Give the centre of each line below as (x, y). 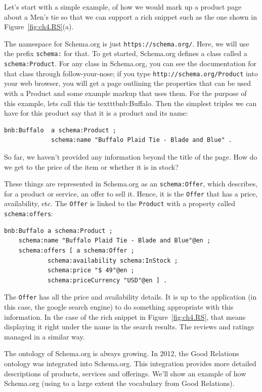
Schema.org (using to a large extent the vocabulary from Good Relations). (119, 383)
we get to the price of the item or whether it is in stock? (91, 166)
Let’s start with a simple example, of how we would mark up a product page (123, 7)
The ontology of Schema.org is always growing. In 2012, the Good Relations (122, 353)
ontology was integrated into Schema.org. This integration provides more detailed (130, 363)
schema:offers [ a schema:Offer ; (76, 250)
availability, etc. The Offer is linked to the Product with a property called (120, 203)
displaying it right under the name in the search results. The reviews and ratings (129, 327)
